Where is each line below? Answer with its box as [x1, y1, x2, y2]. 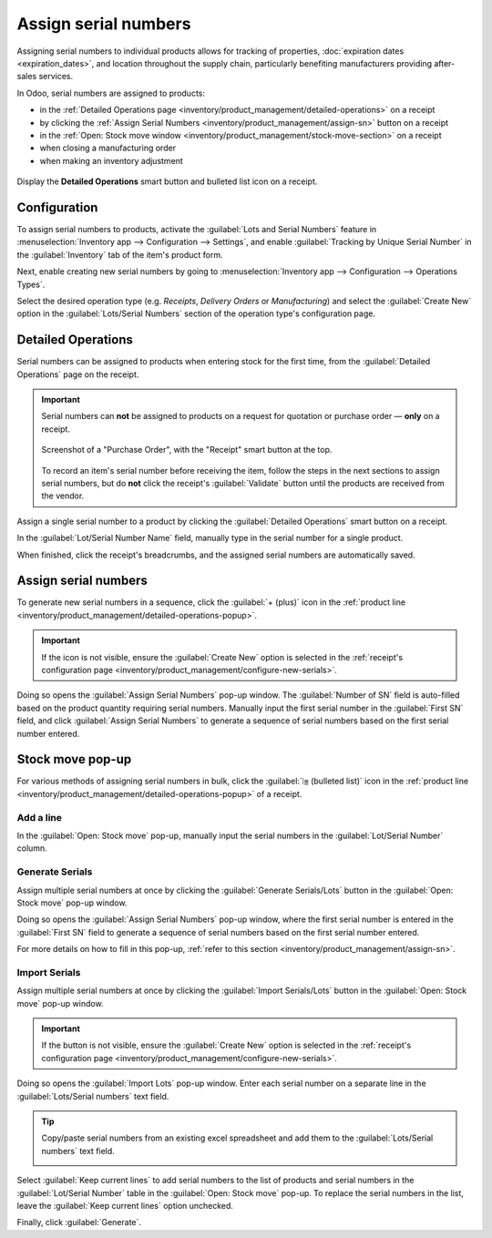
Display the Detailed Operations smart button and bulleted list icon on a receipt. [16, 176, 318, 187]
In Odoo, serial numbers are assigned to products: [16, 87, 205, 98]
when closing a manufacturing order [39, 142, 177, 154]
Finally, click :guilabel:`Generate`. [16, 1217, 141, 1228]
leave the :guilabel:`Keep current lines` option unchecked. [16, 1200, 234, 1211]
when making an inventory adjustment [39, 155, 184, 166]
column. [16, 843, 47, 854]
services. [38, 71, 74, 82]
